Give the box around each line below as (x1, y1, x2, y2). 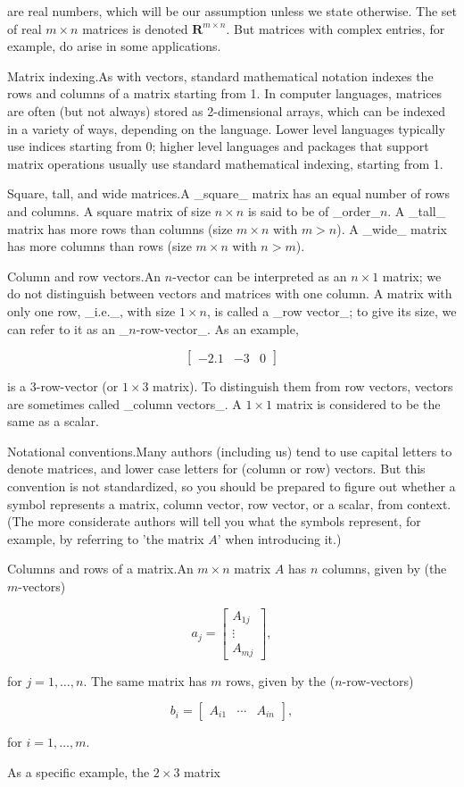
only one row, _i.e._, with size (7, 301, 176, 320)
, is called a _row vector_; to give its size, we (206, 301, 457, 320)
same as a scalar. (7, 412, 99, 431)
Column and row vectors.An (7, 266, 162, 285)
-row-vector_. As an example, (136, 319, 299, 338)
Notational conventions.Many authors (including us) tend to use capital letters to (7, 441, 452, 460)
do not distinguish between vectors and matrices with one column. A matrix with (7, 284, 452, 303)
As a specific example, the (7, 762, 150, 781)
